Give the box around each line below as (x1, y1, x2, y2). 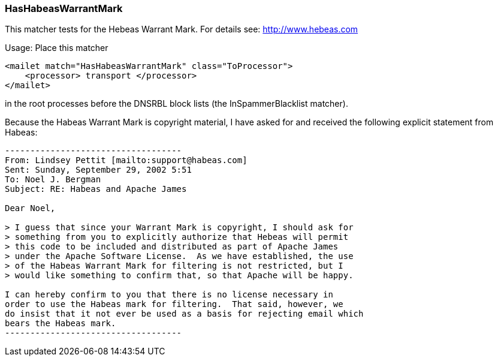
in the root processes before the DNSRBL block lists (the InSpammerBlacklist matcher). (5, 98, 348, 109)
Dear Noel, (5, 203, 56, 213)
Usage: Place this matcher (5, 43, 108, 53)
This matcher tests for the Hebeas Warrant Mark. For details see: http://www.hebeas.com (5, 24, 358, 35)
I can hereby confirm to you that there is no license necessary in (5, 290, 333, 300)
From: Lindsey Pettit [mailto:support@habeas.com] (5, 155, 248, 166)
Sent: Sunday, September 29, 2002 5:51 (5, 165, 192, 175)
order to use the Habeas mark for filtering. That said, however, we (5, 299, 343, 309)
